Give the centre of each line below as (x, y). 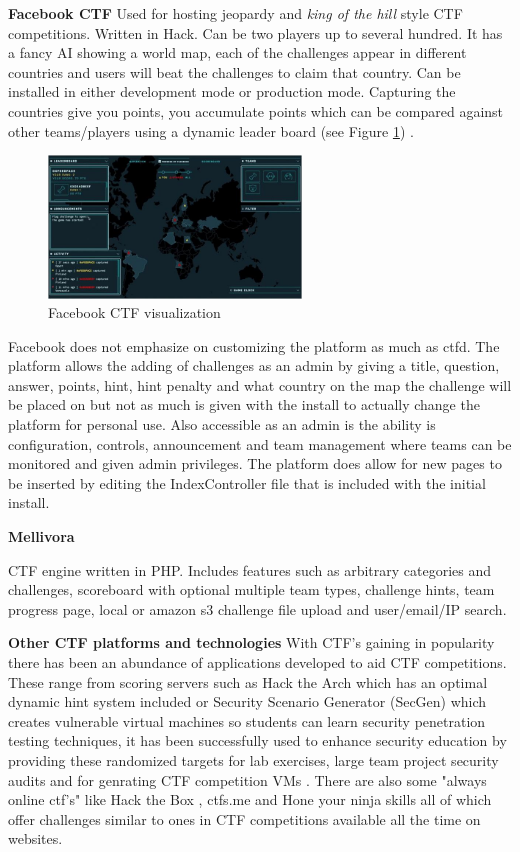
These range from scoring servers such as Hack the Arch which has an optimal (248, 681)
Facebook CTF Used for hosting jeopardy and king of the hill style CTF (235, 13)
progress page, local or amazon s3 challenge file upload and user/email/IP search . (257, 608)
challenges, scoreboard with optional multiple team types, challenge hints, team (251, 589)
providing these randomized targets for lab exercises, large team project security (253, 759)
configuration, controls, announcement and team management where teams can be (260, 443)
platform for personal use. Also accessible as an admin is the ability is (222, 424)
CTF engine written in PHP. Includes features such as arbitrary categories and (250, 569)
